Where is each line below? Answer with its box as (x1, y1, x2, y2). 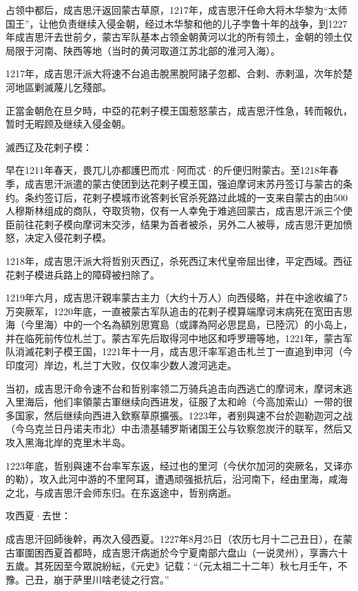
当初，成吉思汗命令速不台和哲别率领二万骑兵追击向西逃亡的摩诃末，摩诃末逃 (6, 381, 352, 395)
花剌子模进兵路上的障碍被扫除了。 (6, 267, 160, 281)
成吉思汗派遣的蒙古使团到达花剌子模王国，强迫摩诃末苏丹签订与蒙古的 (24, 176, 343, 190)
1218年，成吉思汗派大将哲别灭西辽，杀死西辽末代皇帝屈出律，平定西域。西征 (6, 253, 352, 268)
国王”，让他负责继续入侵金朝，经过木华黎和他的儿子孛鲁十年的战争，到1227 (6, 16, 348, 30)
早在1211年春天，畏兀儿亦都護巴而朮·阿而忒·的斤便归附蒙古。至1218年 (6, 163, 329, 177)
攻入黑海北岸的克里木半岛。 (6, 435, 131, 450)
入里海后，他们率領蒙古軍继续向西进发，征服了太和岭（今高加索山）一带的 (6, 394, 343, 409)
